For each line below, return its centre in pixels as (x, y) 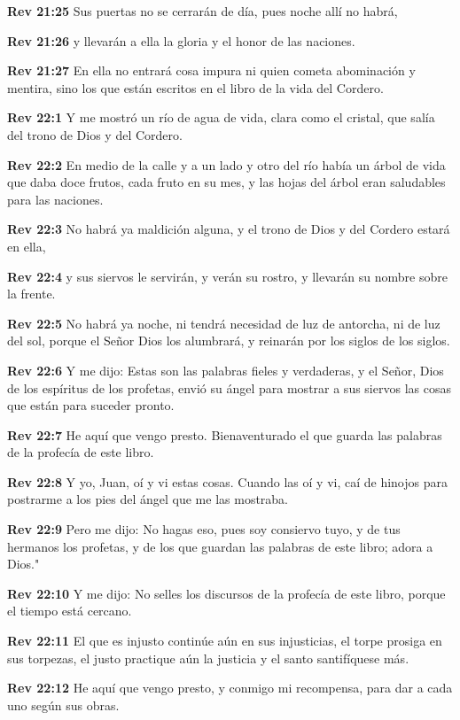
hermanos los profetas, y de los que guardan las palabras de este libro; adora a (220, 546)
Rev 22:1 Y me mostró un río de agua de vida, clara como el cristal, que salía (221, 117)
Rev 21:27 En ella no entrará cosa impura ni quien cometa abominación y (211, 70)
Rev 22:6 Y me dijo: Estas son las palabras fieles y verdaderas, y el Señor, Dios (226, 370)
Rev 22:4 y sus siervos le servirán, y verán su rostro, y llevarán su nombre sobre (227, 276)
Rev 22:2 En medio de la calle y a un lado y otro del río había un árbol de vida (226, 164)
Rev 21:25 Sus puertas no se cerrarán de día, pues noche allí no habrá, (203, 11)
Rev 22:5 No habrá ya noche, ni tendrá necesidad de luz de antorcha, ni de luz (224, 323)
